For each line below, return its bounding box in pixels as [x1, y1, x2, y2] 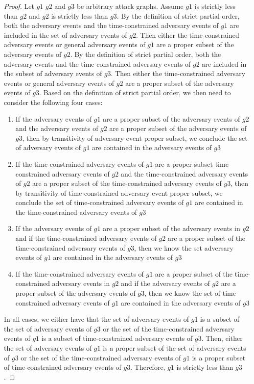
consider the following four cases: [4, 97, 103, 107]
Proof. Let [4, 1, 34, 11]
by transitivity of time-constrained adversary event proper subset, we [15, 187, 223, 198]
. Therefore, [130, 362, 165, 372]
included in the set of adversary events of [4, 29, 127, 40]
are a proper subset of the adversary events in [103, 223, 240, 233]
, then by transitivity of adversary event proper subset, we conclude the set [22, 132, 248, 143]
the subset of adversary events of [4, 68, 102, 78]
